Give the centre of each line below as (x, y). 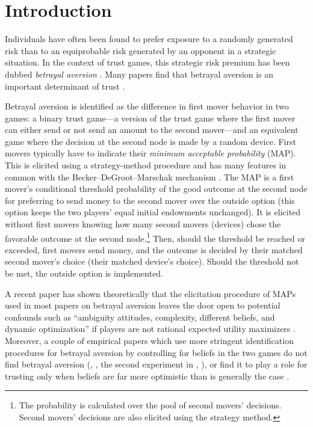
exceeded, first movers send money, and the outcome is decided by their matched (154, 249)
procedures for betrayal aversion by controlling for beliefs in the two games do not (156, 352)
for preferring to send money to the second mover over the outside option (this (150, 200)
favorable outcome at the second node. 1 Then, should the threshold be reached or (155, 237)
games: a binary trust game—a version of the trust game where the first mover (150, 118)
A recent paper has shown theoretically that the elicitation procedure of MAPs (150, 293)
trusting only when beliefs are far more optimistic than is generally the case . (147, 376)
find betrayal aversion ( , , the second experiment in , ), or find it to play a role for (156, 364)
